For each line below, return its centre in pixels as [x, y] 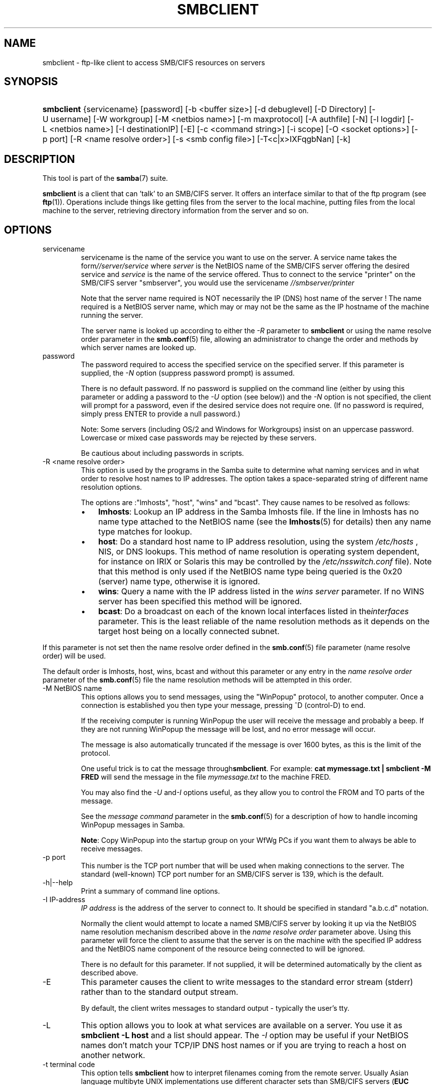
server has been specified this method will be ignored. [200, 602]
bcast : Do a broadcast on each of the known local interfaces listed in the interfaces [254, 611]
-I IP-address [64, 900]
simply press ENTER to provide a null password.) [161, 414]
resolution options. [111, 487]
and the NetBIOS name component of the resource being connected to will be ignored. [223, 949]
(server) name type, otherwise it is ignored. [179, 582]
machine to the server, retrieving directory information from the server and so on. [176, 211]
